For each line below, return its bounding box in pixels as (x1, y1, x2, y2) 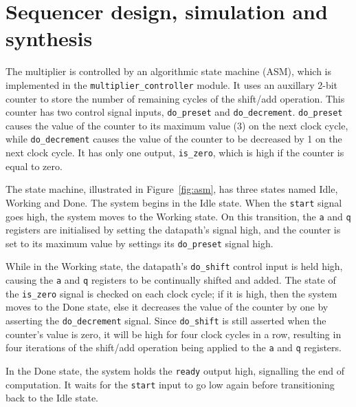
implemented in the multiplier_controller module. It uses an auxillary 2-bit (5, 77, 338, 92)
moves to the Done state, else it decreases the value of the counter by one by (5, 300, 329, 314)
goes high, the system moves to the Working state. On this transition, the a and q (5, 209, 351, 223)
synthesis (5, 24, 93, 52)
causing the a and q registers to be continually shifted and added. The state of (5, 273, 336, 287)
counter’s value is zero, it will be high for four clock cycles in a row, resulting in (5, 326, 342, 341)
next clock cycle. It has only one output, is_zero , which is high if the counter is (5, 145, 344, 160)
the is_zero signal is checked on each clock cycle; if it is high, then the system (5, 286, 337, 300)
